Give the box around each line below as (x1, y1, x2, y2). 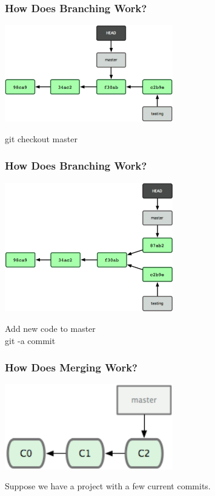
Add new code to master (5, 322, 96, 335)
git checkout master (5, 132, 78, 145)
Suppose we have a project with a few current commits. (5, 480, 211, 492)
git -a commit (5, 334, 56, 346)
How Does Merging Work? (5, 360, 137, 375)
